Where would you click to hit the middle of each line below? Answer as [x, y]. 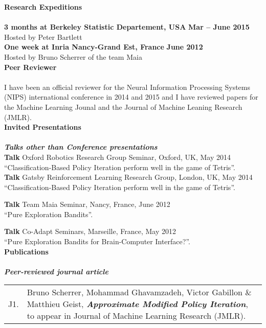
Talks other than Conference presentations [81, 147]
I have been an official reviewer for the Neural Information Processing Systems [127, 87]
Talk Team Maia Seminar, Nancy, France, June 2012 [87, 204]
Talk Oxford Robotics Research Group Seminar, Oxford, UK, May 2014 [117, 157]
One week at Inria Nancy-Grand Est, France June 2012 [104, 47]
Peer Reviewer [30, 67]
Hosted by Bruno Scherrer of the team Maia [73, 56]
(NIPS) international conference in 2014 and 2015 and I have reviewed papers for [131, 97]
